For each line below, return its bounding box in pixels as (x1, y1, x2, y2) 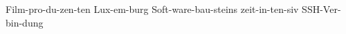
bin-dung (6, 15, 44, 29)
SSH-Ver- (302, 2, 341, 16)
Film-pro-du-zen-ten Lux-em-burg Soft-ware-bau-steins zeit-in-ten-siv (6, 2, 299, 16)
